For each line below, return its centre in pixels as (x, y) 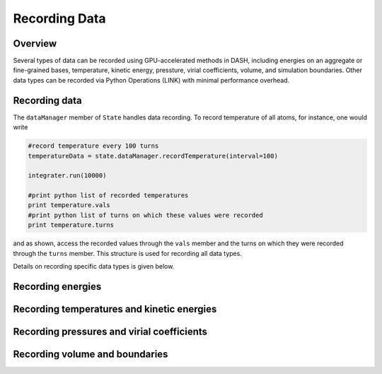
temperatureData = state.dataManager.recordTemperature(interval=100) (153, 156)
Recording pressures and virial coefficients (110, 331)
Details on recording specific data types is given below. (94, 267)
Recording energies (57, 286)
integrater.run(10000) (67, 176)
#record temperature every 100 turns (93, 146)
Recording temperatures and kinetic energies (115, 309)
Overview (35, 43)
